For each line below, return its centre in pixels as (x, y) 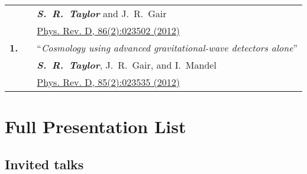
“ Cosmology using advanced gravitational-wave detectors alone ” (167, 48)
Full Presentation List (96, 126)
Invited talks (44, 164)
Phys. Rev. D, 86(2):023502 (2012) (108, 30)
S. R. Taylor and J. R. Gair (102, 13)
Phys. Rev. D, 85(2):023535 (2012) (108, 82)
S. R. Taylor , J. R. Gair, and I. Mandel (127, 65)
